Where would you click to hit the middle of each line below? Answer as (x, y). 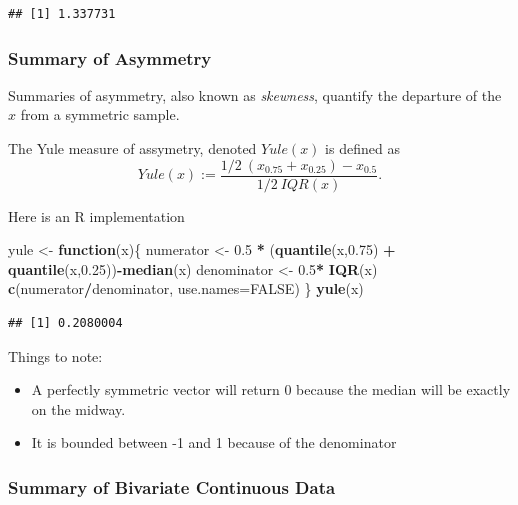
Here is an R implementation (96, 215)
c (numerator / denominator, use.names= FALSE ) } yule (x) (186, 288)
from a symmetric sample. (100, 114)
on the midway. (78, 408)
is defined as (362, 148)
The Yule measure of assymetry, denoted (132, 148)
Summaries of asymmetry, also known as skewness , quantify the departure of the (255, 94)
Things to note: (55, 355)
